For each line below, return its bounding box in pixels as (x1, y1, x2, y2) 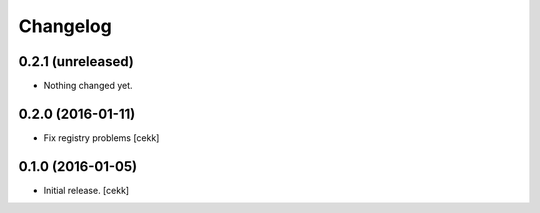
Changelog (18, 15, 112, 37)
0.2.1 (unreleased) (18, 53, 134, 70)
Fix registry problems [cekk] (43, 131, 160, 144)
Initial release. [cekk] (43, 184, 130, 196)
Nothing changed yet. (43, 80, 134, 92)
